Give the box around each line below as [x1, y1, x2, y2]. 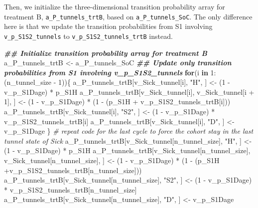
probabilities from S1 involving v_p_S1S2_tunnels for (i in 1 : [4, 67, 216, 77]
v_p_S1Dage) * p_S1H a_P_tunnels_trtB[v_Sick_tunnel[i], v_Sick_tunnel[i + [4, 86, 255, 97]
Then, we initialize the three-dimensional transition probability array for [4, 1, 225, 11]
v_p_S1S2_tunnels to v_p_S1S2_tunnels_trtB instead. [4, 30, 173, 41]
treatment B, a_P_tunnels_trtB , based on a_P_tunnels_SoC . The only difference [4, 11, 253, 21]
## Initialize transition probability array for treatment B [4, 47, 207, 58]
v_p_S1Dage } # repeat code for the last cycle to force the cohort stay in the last [4, 126, 254, 136]
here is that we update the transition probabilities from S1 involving [4, 21, 213, 31]
